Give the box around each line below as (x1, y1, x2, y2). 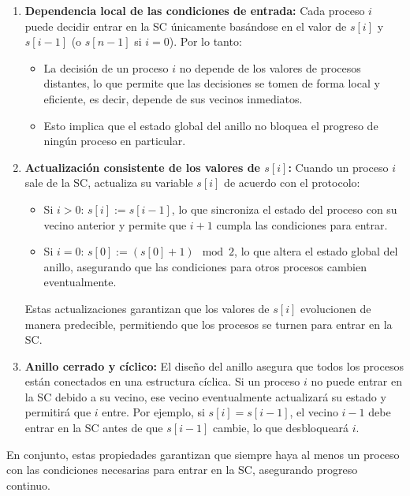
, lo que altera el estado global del (234, 243, 398, 259)
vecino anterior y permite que (43, 216, 187, 233)
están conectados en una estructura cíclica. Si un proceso (24, 373, 300, 390)
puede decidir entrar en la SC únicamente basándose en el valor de (24, 17, 347, 34)
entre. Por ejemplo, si (102, 404, 205, 420)
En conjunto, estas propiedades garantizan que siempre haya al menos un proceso (6, 446, 400, 462)
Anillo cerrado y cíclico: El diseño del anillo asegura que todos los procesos (24, 357, 404, 374)
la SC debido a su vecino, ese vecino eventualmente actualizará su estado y (24, 388, 386, 405)
